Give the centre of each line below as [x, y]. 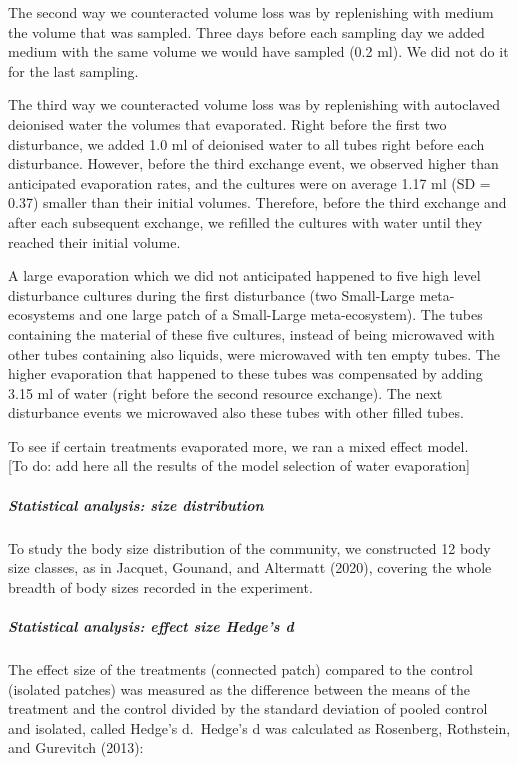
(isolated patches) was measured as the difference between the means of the [239, 688]
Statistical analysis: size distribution [136, 504]
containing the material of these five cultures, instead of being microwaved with [251, 333]
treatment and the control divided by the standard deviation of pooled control [248, 708]
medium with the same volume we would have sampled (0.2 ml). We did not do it [258, 51]
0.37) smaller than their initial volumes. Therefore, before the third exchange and [257, 202]
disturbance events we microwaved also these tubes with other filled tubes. [236, 412]
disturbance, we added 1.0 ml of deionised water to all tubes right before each [246, 143]
